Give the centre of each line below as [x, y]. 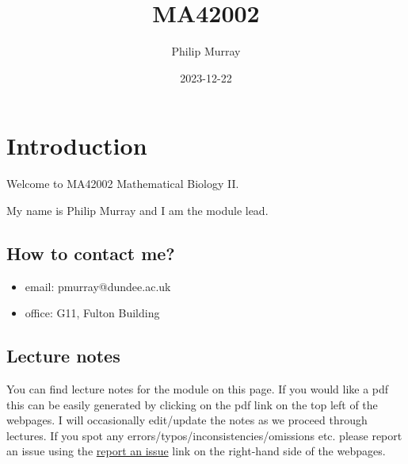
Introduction [77, 146]
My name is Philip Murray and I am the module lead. [137, 210]
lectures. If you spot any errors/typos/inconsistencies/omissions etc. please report [204, 435]
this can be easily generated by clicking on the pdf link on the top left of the [192, 404]
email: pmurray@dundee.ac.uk [98, 286]
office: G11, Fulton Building [92, 313]
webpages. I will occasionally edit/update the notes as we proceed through [187, 420]
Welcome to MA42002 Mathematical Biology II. [123, 184]
